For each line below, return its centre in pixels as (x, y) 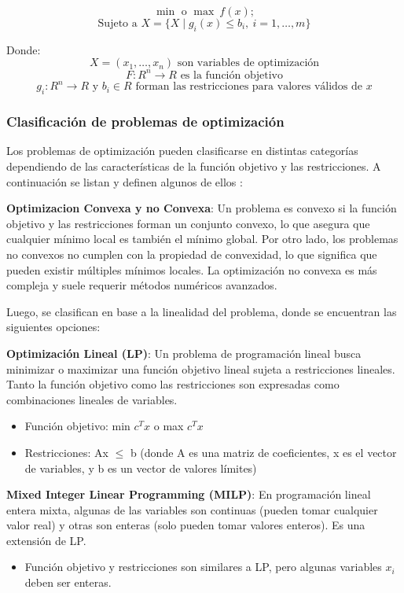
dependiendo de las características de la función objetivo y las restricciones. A (194, 166)
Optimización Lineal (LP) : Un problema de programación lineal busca (184, 353)
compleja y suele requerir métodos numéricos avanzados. (142, 285)
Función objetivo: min (77, 426)
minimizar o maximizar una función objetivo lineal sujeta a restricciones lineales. (201, 368)
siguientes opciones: (53, 327)
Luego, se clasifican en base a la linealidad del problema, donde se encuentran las (202, 311)
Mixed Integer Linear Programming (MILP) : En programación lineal (189, 494)
